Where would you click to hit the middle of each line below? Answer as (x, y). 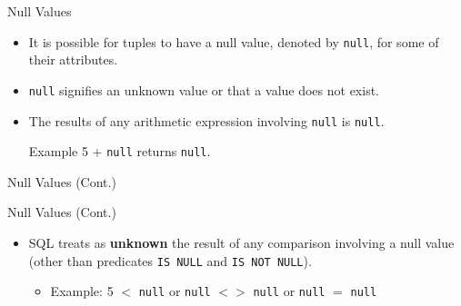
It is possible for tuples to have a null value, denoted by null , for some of (234, 41)
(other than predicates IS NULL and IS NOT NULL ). (170, 260)
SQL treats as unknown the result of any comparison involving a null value (241, 242)
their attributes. (73, 59)
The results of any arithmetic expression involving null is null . (206, 120)
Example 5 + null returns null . (120, 151)
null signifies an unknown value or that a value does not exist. (204, 89)
